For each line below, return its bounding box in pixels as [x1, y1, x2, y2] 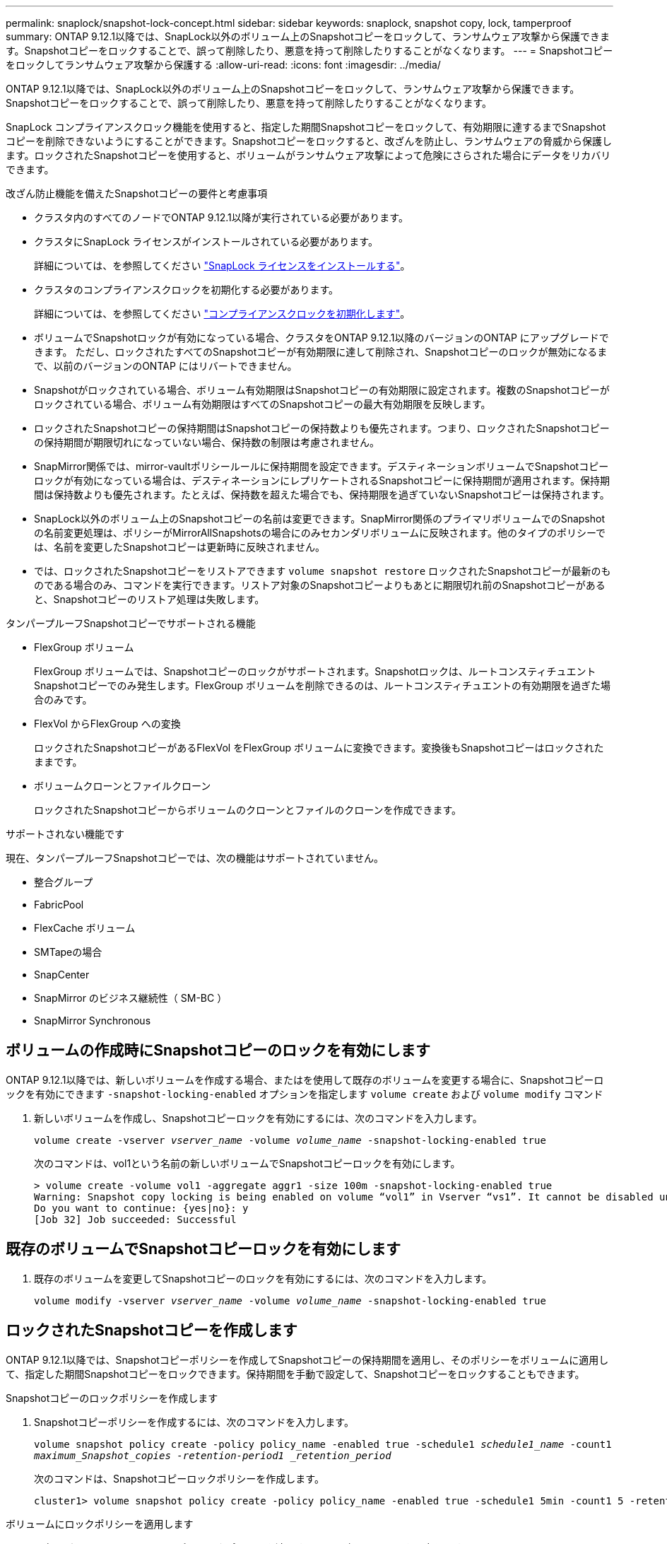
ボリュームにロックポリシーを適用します [6, 1517, 194, 1530]
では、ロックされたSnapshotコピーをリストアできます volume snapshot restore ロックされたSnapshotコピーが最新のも [34, 565, 611, 577]
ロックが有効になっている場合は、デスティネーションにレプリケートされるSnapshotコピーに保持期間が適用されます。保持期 [34, 474, 610, 486]
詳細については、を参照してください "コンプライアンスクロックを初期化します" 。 [34, 308, 411, 320]
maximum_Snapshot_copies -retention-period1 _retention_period [34, 1449, 391, 1461]
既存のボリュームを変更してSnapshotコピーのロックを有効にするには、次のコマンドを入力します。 [34, 1272, 492, 1285]
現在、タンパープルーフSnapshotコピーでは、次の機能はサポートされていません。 [6, 852, 384, 864]
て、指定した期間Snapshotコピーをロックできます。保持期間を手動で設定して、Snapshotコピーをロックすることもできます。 [6, 1367, 585, 1380]
